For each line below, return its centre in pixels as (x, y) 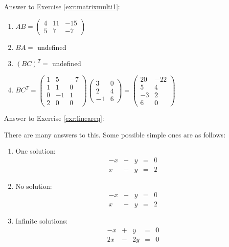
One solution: (35, 151)
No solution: (34, 186)
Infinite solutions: (42, 221)
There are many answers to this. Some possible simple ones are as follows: (115, 134)
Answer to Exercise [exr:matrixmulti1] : (62, 6)
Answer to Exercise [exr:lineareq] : (54, 118)
